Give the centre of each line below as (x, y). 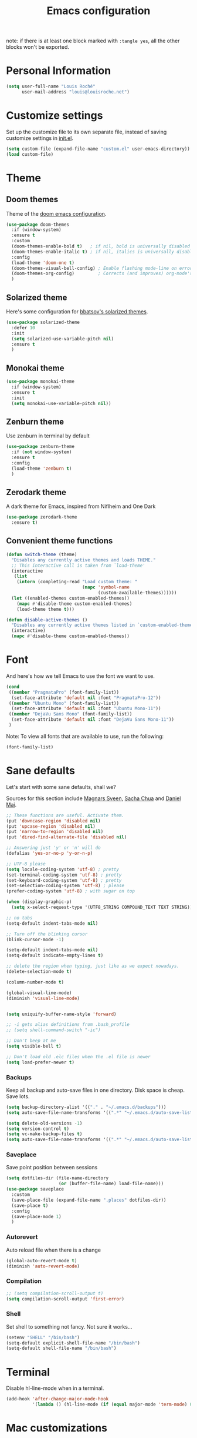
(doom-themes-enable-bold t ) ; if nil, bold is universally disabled (101, 246)
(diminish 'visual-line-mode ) (43, 998)
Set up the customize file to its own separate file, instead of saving (86, 132)
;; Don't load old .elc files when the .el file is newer (78, 1056)
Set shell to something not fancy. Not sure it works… (69, 1326)
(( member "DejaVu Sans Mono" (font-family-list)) (70, 714)
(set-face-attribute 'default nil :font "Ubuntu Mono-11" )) (86, 709)
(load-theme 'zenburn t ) (42, 469)
